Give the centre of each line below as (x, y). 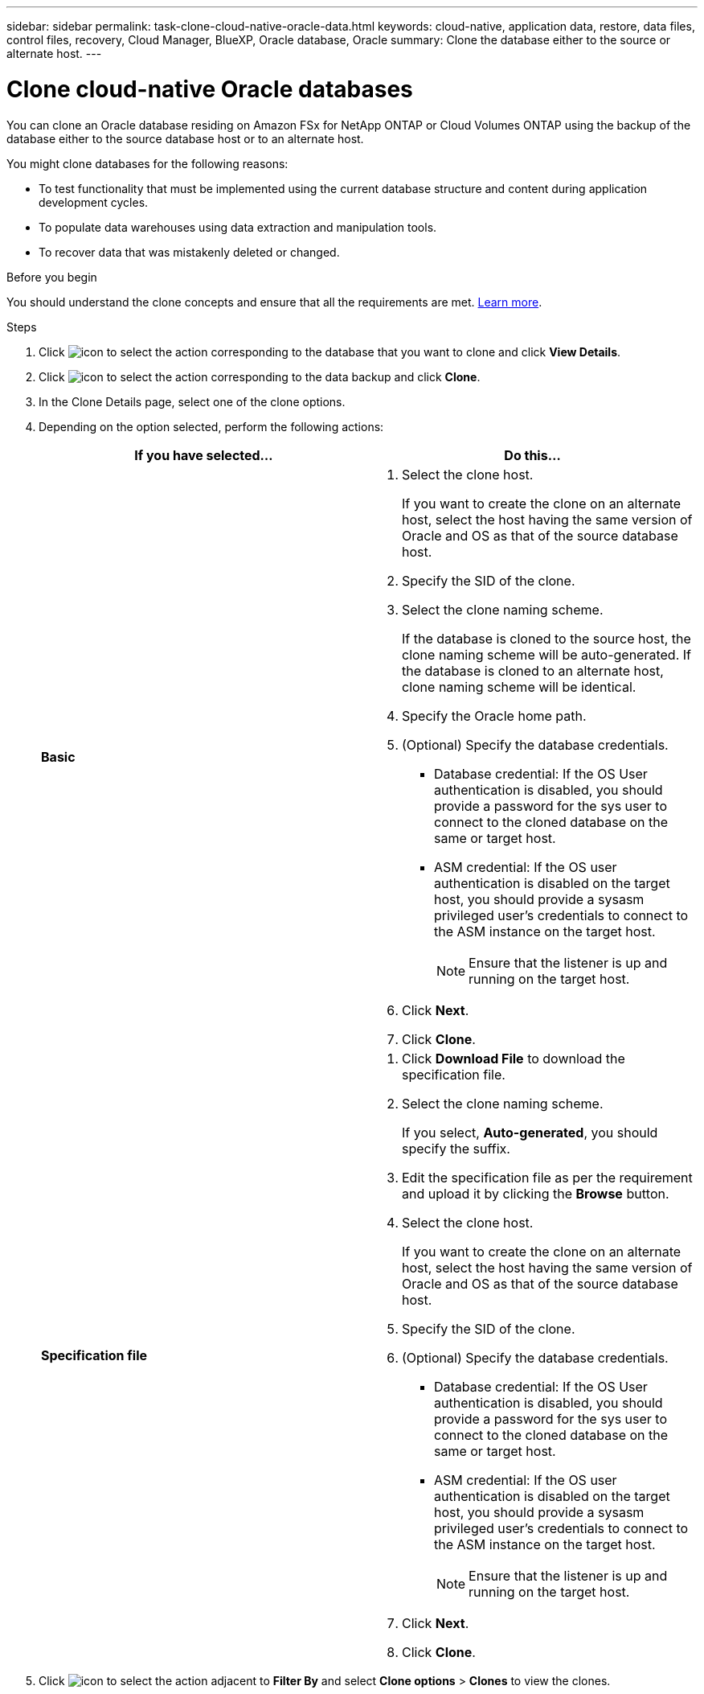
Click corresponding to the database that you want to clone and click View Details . (330, 352)
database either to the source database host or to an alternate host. (185, 138)
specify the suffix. (456, 1148)
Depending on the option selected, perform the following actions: (211, 426)
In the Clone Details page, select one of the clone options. (192, 401)
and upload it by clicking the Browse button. (536, 1193)
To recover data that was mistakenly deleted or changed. (189, 252)
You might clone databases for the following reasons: (147, 163)
